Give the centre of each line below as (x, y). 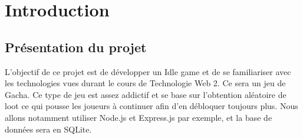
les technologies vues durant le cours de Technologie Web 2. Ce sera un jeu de (145, 83)
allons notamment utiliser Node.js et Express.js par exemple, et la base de (139, 117)
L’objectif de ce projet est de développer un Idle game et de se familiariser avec (148, 71)
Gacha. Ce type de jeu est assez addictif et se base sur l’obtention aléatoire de (146, 94)
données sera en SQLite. (48, 129)
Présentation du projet (76, 47)
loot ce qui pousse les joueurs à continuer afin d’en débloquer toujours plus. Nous (151, 106)
